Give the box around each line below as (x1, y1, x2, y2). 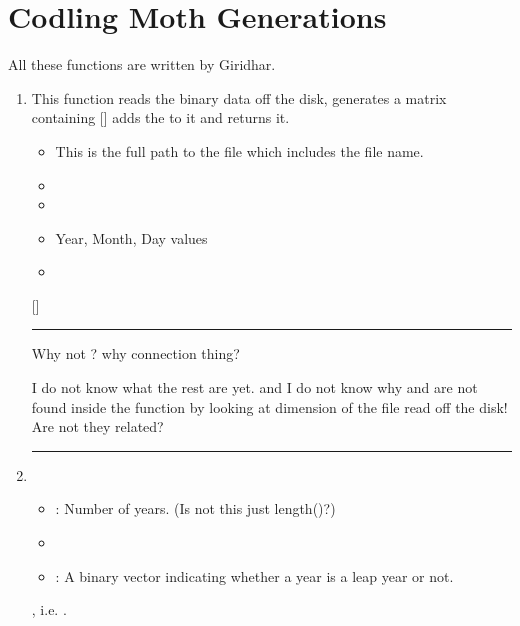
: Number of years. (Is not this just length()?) (55, 498, 336, 519)
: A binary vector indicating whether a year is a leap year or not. (55, 565, 454, 586)
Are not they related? (31, 416, 164, 437)
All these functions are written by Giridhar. (8, 54, 276, 75)
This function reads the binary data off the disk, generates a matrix (31, 87, 447, 108)
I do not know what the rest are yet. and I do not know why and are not (31, 377, 478, 398)
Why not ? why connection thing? (31, 343, 240, 364)
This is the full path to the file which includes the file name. (55, 140, 424, 161)
